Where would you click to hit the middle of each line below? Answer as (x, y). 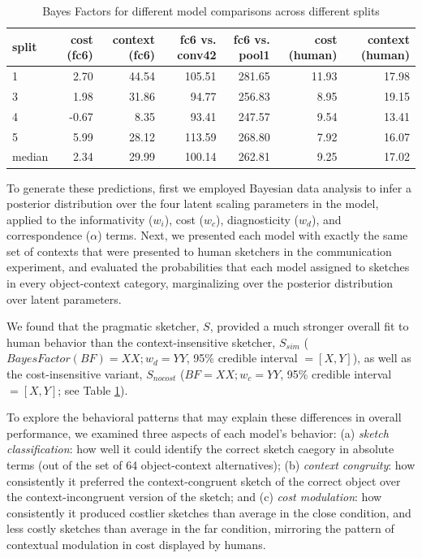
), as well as (382, 358)
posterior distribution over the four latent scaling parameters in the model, (193, 203)
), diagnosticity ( (258, 219)
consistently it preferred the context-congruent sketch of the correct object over (204, 480)
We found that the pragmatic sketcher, (103, 326)
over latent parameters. (64, 298)
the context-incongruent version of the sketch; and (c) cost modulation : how (194, 497)
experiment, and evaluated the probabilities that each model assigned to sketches (208, 267)
